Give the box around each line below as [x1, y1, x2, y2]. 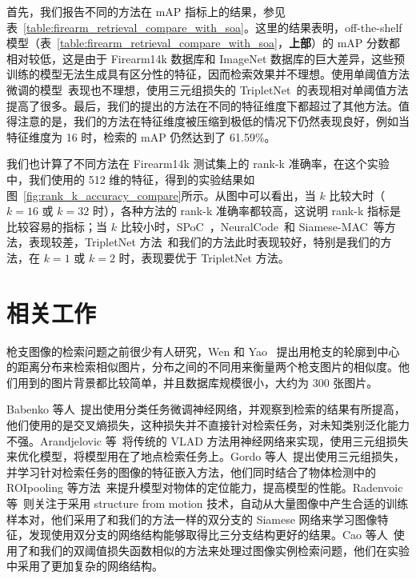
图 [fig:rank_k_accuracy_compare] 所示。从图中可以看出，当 [6, 186, 316, 203]
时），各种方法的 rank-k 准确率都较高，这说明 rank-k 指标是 [92, 202, 401, 219]
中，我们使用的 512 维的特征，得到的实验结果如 [6, 170, 255, 187]
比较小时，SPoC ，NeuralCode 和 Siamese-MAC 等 [120, 218, 385, 234]
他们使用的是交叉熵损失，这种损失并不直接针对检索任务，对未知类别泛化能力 [6, 417, 410, 433]
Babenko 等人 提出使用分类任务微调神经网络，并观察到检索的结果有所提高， [6, 401, 406, 417]
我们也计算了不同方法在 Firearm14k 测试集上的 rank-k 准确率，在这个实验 [6, 155, 390, 172]
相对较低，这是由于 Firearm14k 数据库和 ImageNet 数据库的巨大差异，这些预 [6, 50, 406, 66]
